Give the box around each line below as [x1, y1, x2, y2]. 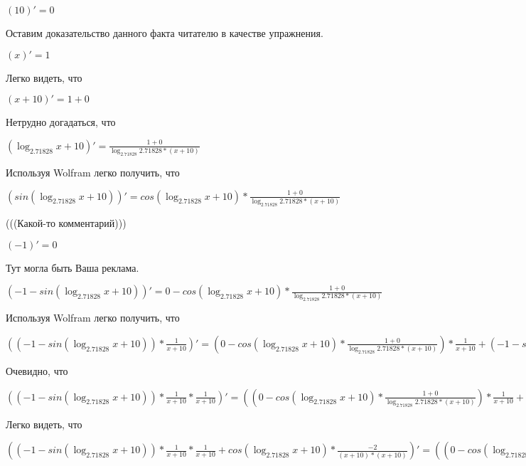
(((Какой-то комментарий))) [6, 215, 127, 230]
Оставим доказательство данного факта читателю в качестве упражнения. [6, 26, 323, 40]
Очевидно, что [6, 363, 68, 378]
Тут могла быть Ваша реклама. [6, 260, 139, 275]
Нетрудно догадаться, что [6, 115, 116, 129]
